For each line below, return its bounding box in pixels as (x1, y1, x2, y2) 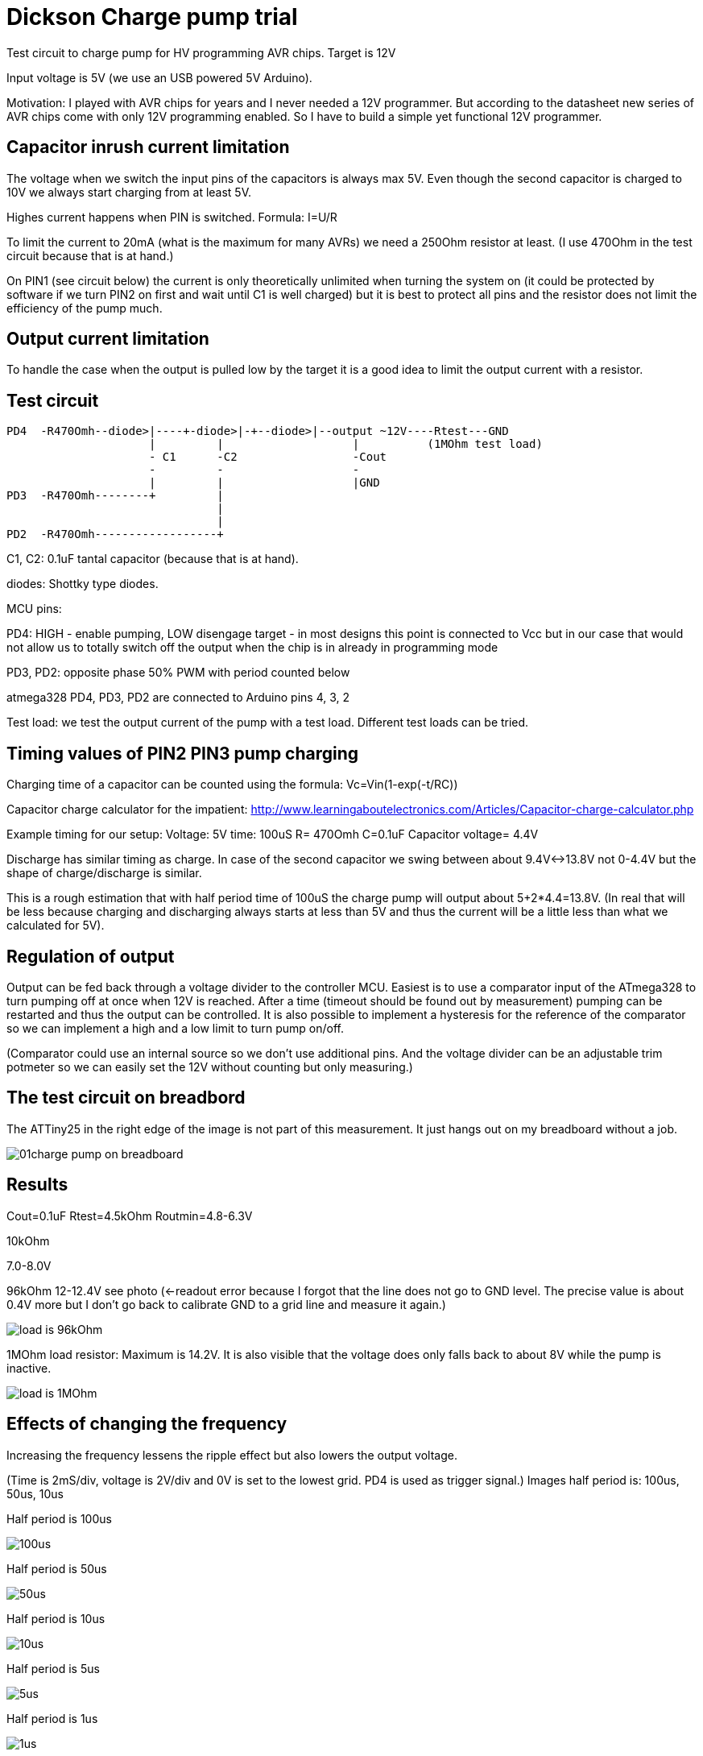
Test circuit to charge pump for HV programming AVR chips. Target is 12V (6, 45, 396, 60)
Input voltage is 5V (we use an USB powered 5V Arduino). (6, 70, 312, 85)
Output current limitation (6, 329, 209, 350)
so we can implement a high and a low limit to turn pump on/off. (6, 1021, 344, 1035)
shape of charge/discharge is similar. (6, 866, 202, 880)
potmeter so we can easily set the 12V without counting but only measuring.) (6, 1059, 413, 1074)
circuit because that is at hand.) (6, 248, 174, 263)
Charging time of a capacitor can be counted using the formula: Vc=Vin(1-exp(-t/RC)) (6, 777, 458, 792)
